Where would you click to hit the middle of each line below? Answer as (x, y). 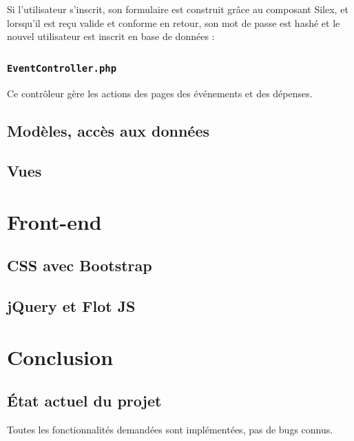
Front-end (54, 221)
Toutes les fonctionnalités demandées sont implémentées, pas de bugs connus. (170, 430)
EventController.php (62, 68)
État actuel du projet (84, 401)
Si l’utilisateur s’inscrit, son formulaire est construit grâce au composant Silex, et (178, 9)
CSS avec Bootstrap (80, 265)
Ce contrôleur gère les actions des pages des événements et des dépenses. (160, 93)
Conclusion (60, 356)
